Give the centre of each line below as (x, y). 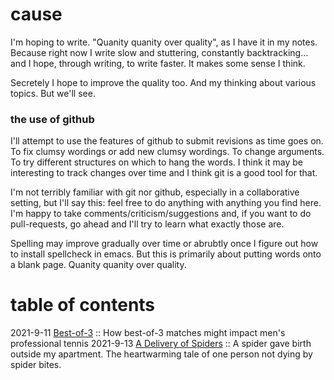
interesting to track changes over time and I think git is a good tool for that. (164, 173)
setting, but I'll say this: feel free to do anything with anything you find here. (166, 203)
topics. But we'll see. (53, 93)
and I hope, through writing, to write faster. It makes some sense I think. (158, 63)
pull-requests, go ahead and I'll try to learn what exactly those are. (147, 224)
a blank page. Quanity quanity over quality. (98, 265)
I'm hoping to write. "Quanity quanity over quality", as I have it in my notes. (164, 42)
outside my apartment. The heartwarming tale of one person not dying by (161, 354)
